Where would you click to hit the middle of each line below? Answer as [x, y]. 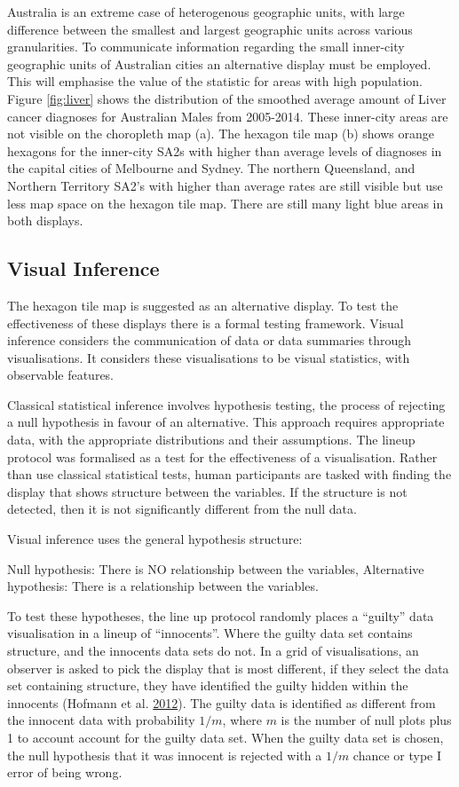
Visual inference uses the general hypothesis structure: [155, 539]
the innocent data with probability [101, 720]
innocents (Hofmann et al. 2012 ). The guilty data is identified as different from [222, 702]
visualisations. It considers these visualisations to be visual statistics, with [209, 357]
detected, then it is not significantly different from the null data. [182, 509]
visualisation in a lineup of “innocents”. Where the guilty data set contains [210, 633]
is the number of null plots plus [366, 720]
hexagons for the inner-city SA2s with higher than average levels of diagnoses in [225, 150]
